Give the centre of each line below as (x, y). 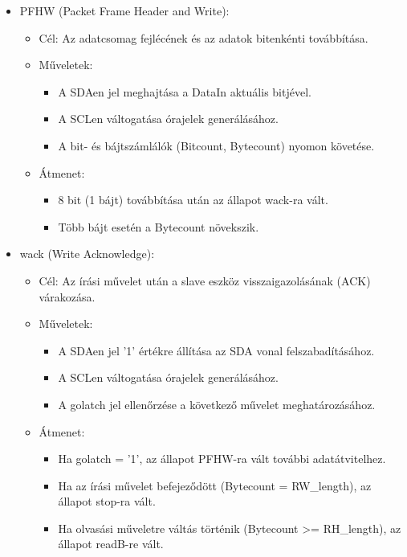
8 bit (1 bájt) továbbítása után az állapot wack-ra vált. (193, 200)
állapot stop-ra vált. (107, 501)
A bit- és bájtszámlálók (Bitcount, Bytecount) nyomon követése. (216, 145)
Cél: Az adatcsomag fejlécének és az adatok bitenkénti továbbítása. (203, 37)
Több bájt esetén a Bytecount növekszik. (159, 226)
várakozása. (67, 296)
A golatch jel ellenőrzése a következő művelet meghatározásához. (217, 404)
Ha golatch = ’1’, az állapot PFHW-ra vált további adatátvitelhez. (222, 459)
